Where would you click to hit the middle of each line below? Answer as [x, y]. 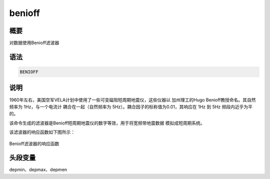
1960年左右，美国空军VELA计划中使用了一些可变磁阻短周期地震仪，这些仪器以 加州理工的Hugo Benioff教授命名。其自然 [132, 99]
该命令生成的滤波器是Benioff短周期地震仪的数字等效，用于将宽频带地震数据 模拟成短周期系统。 [107, 123]
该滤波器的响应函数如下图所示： [42, 132]
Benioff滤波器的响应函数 [34, 143]
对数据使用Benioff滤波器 [34, 43]
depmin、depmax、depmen [38, 169]
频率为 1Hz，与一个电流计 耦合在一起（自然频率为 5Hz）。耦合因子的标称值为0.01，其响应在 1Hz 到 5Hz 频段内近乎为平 [131, 106]
